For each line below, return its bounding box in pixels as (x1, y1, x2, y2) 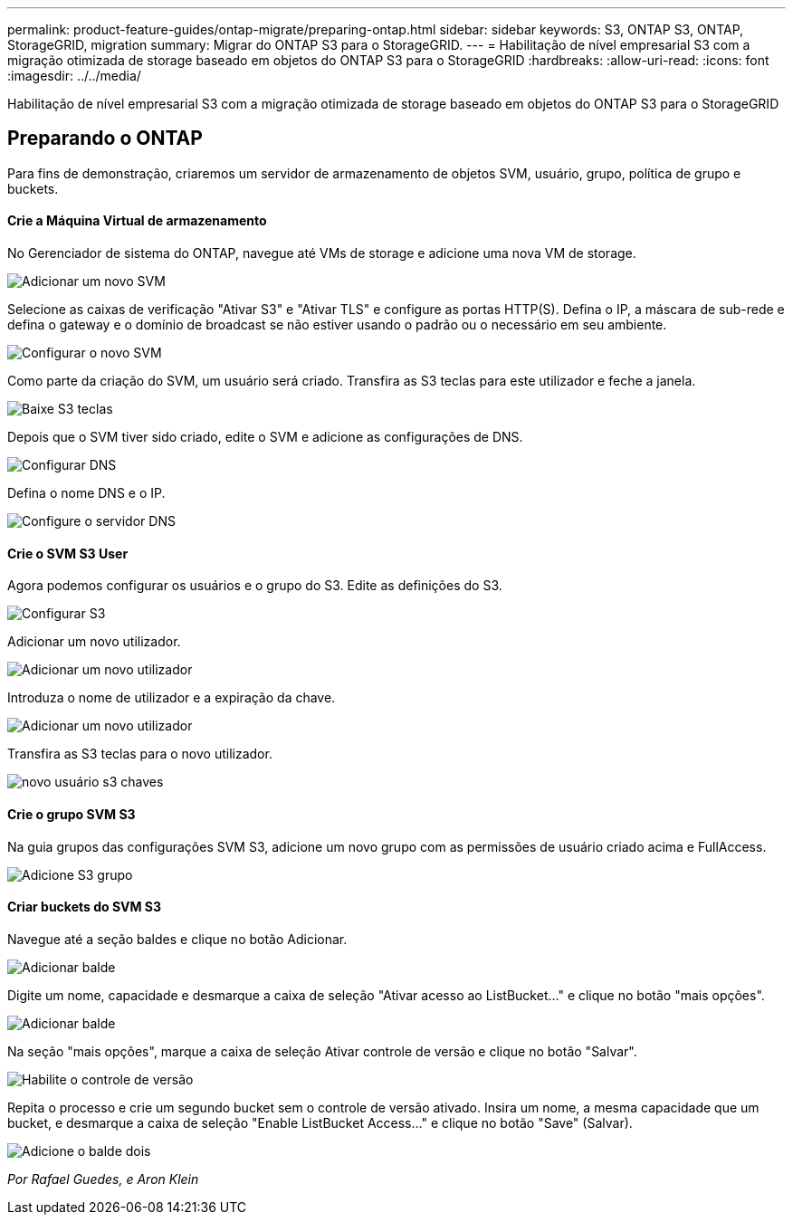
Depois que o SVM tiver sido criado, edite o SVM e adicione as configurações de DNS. (7, 429, 523, 445)
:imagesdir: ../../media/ (7, 68, 141, 83)
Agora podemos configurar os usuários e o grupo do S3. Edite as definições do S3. (7, 578, 502, 594)
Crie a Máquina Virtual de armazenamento (7, 213, 267, 229)
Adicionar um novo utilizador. (7, 634, 181, 650)
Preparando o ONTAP (7, 127, 203, 150)
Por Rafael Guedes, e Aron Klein (7, 1170, 199, 1187)
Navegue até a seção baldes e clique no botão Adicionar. (7, 931, 348, 947)
